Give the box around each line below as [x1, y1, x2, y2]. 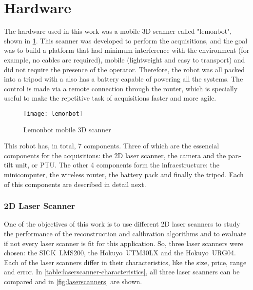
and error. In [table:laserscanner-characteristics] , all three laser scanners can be [4, 267, 240, 277]
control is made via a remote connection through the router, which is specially [4, 83, 238, 93]
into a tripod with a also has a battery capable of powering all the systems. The [4, 74, 243, 84]
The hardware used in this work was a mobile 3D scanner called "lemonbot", [4, 26, 232, 36]
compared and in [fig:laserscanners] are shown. [4, 276, 142, 286]
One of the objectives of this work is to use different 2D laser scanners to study [4, 219, 240, 229]
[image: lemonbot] [23, 110, 83, 117]
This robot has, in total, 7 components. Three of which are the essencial [4, 141, 219, 151]
